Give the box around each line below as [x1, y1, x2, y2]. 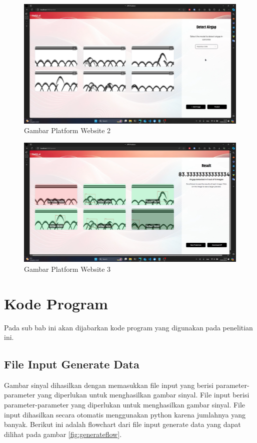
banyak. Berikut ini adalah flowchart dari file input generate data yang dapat [4, 419, 241, 429]
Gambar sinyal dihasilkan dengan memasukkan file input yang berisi [4, 379, 213, 390]
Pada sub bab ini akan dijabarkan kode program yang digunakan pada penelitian [4, 322, 253, 332]
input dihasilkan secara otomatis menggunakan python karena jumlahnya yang [4, 409, 245, 419]
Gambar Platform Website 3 [24, 263, 111, 274]
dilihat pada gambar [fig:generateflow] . [4, 428, 122, 439]
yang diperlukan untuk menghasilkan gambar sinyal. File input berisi [37, 389, 249, 400]
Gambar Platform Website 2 [24, 125, 111, 136]
